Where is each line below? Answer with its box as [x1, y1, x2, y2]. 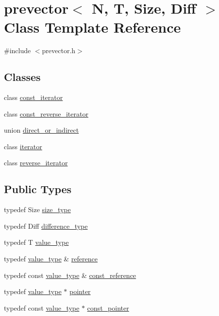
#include [4, 45, 31, 56]
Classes [4, 69, 41, 84]
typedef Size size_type [4, 204, 71, 215]
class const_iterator [4, 92, 63, 102]
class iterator [4, 141, 42, 151]
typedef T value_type [4, 237, 69, 247]
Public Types [4, 181, 72, 197]
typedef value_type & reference [4, 254, 98, 264]
